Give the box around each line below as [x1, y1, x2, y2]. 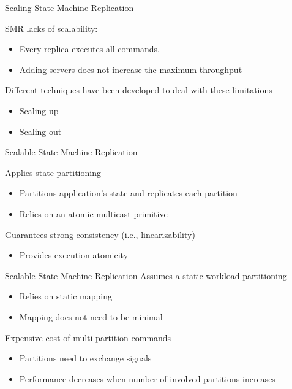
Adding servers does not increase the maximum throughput [19, 63, 242, 75]
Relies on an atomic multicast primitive [19, 207, 168, 220]
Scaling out [19, 125, 62, 137]
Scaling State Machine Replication [5, 1, 134, 13]
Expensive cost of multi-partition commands [5, 331, 171, 344]
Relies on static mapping [19, 290, 113, 302]
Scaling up [19, 104, 59, 117]
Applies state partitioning [5, 166, 101, 179]
